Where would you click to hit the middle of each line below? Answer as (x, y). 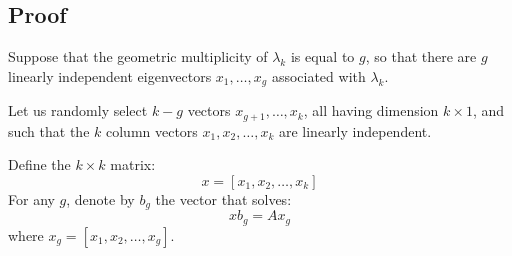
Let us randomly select (78, 110)
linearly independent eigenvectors (110, 75)
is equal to (322, 56)
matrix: (133, 164)
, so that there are (421, 56)
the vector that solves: (223, 198)
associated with (318, 75)
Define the (39, 164)
